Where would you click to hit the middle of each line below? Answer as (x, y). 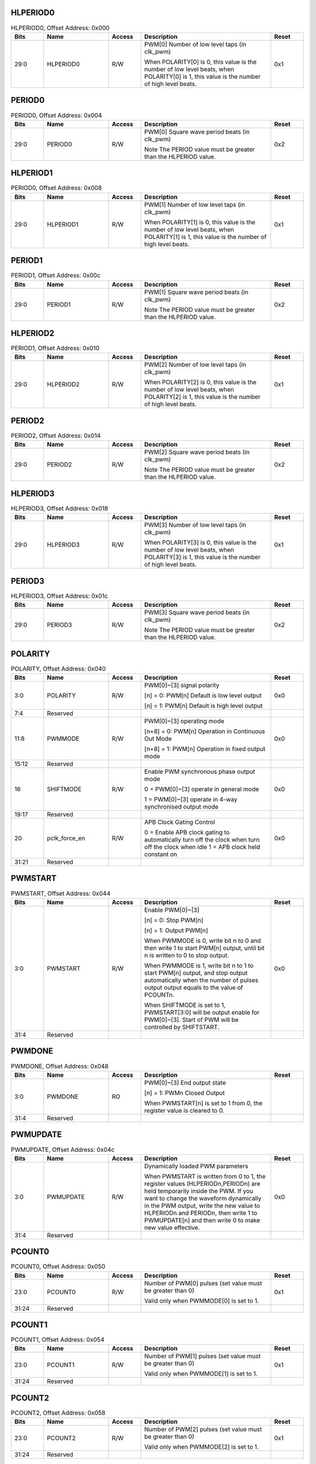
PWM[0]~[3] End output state (185, 1082)
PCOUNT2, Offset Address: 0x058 (58, 1413)
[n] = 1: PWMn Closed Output (185, 1093)
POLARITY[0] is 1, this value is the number (202, 76)
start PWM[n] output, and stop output (196, 973)
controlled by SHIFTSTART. (182, 1027)
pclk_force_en (66, 839)
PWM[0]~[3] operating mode (184, 721)
